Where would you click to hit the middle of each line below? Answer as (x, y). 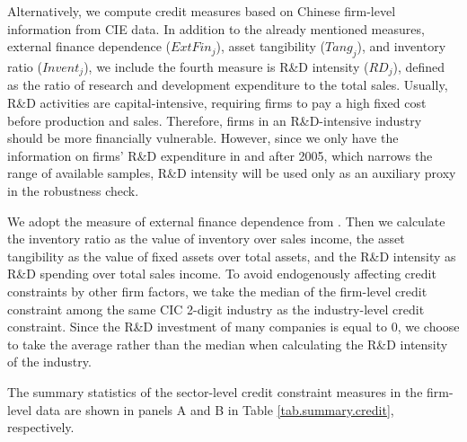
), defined (419, 66)
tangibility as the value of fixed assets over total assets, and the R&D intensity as (232, 256)
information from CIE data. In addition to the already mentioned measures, (216, 28)
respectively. (41, 427)
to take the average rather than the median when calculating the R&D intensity (228, 344)
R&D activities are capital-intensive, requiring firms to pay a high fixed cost (217, 103)
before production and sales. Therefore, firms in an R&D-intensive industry (215, 120)
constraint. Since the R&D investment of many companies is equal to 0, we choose (233, 327)
